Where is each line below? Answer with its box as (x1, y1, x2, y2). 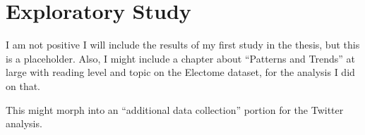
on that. (6, 78, 41, 93)
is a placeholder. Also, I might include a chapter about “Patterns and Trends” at (6, 51, 355, 65)
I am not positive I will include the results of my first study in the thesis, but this (6, 37, 360, 52)
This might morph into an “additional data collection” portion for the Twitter (6, 102, 344, 117)
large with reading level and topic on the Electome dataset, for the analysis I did (6, 65, 355, 79)
